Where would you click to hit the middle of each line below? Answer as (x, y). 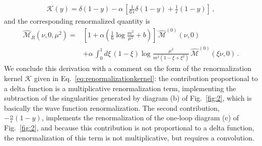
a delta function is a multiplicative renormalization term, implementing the (120, 88)
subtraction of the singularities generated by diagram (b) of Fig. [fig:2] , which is (128, 98)
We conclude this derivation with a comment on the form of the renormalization (128, 68)
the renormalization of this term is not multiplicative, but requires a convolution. (129, 137)
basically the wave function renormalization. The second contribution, (112, 107)
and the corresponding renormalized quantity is (77, 21)
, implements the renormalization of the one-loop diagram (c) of (140, 118)
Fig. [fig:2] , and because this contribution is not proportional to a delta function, (129, 128)
